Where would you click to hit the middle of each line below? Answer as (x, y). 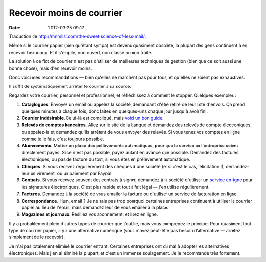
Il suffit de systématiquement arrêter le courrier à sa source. (70, 87)
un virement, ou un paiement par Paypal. (71, 173)
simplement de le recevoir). (37, 237)
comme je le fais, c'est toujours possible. (63, 139)
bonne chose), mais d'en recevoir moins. (50, 68)
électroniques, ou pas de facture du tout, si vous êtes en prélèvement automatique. (106, 159)
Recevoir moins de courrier (66, 13)
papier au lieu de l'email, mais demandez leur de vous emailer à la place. (95, 207)
